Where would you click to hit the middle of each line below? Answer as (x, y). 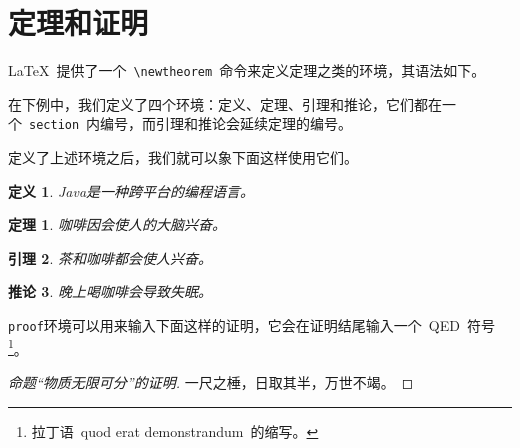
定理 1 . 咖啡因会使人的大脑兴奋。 (117, 224)
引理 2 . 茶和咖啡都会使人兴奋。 (110, 257)
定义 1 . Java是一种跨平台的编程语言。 (131, 190)
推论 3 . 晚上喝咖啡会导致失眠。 (110, 291)
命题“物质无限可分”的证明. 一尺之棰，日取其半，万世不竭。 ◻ (211, 381)
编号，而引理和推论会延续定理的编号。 (226, 123)
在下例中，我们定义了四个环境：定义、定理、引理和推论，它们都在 (225, 103)
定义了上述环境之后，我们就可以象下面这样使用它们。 (183, 157)
